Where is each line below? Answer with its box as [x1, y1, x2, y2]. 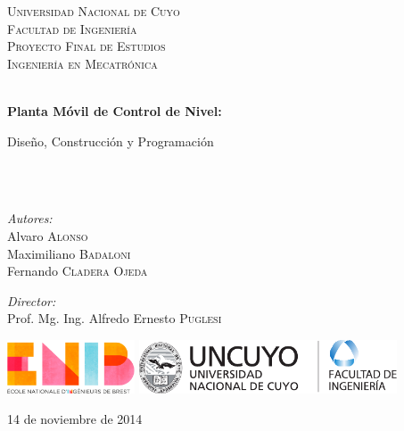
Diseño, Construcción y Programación [7, 131, 214, 150]
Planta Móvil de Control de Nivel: [7, 101, 222, 120]
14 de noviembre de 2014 [7, 409, 143, 427]
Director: [7, 291, 56, 310]
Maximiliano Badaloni [7, 244, 131, 262]
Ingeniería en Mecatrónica [7, 54, 158, 72]
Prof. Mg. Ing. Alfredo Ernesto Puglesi [7, 309, 222, 327]
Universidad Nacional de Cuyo [7, 2, 180, 20]
